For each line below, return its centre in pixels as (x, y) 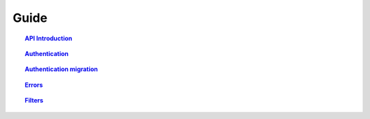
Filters (34, 101)
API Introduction (49, 38)
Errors (34, 85)
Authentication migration (62, 69)
